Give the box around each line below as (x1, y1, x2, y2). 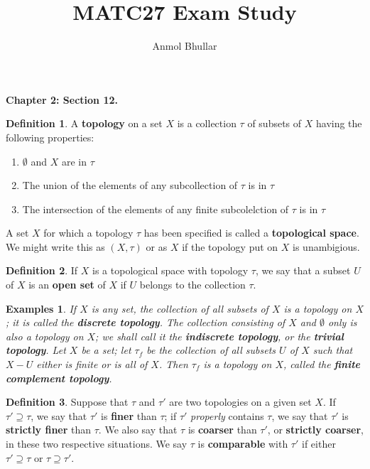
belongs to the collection (139, 277, 246, 292)
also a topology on (6, 328, 84, 343)
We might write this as (6, 239, 105, 254)
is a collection (177, 116, 236, 131)
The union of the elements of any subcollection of (22, 178, 238, 193)
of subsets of (247, 116, 302, 131)
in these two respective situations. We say (6, 436, 187, 451)
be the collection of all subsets (146, 343, 276, 357)
